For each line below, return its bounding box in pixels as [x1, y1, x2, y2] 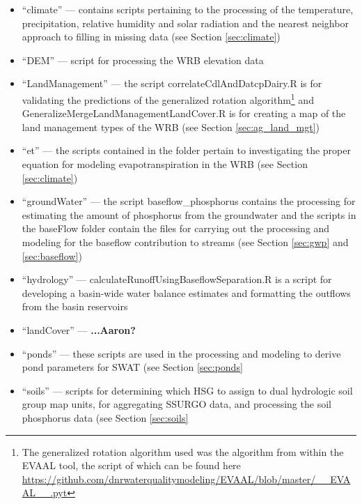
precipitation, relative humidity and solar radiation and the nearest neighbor [22, 15, 349, 30]
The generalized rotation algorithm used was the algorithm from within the [22, 444, 344, 459]
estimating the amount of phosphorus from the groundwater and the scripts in [22, 207, 356, 222]
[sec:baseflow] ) [22, 248, 82, 263]
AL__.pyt [22, 485, 68, 500]
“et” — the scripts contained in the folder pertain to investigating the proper [22, 143, 351, 158]
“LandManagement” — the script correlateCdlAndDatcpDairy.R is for [22, 76, 322, 91]
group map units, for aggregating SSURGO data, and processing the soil [22, 397, 331, 411]
